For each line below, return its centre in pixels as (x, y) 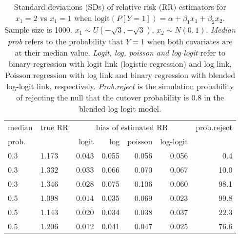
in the (214, 98)
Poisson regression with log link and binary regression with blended (120, 75)
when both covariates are (190, 41)
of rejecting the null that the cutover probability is (103, 98)
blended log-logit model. (120, 109)
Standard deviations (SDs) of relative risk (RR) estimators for (120, 7)
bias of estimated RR (132, 127)
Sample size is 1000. (39, 30)
